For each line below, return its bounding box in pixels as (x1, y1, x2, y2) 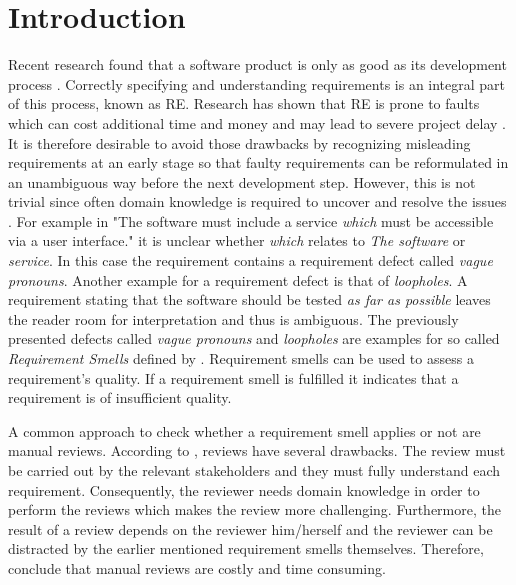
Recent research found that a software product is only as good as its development (8, 54, 507, 75)
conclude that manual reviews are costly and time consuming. (8, 557, 386, 578)
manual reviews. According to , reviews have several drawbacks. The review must (8, 440, 506, 461)
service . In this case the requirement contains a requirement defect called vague (8, 250, 493, 271)
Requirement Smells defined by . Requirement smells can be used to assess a (8, 348, 474, 369)
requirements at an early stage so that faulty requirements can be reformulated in (8, 152, 509, 173)
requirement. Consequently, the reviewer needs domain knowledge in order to (8, 479, 480, 500)
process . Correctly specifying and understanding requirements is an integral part (8, 73, 506, 94)
